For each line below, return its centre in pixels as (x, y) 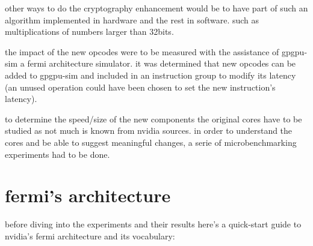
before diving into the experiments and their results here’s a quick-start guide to (153, 224)
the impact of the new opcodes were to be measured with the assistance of (142, 51)
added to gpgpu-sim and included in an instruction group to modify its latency (150, 75)
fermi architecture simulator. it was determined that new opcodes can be (162, 63)
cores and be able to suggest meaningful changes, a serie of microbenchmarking (151, 142)
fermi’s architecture (88, 195)
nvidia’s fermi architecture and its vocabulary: (90, 235)
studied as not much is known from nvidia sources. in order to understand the (149, 130)
